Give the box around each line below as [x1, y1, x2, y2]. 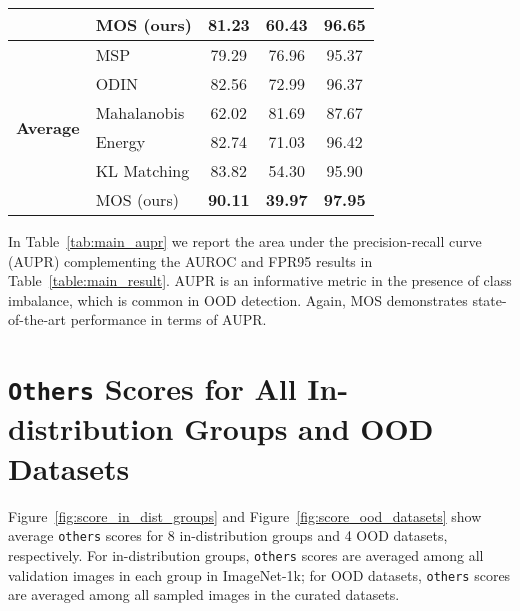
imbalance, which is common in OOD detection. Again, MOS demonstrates [8, 289, 468, 310]
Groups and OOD [184, 408, 434, 449]
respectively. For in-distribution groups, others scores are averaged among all [8, 544, 484, 565]
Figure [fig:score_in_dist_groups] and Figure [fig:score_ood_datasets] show [8, 505, 482, 526]
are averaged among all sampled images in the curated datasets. [8, 584, 400, 605]
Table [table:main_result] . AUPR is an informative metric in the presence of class [8, 270, 512, 291]
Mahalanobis [95, 101, 185, 124]
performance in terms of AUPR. [70, 309, 267, 330]
